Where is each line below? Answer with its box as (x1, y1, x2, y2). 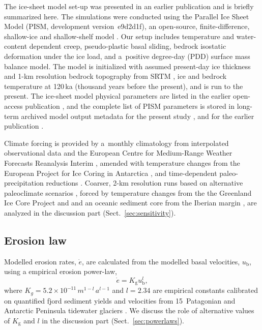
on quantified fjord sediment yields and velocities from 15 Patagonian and (4, 295, 236, 306)
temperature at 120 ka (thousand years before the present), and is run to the (4, 80, 243, 91)
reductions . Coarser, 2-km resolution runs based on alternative (46, 177, 243, 188)
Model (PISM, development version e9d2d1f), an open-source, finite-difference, (4, 21, 250, 32)
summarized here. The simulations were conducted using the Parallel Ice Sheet (4, 11, 249, 21)
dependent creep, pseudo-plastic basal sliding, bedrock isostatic (29, 41, 226, 51)
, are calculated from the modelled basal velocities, (82, 256, 240, 266)
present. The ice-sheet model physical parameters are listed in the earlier (4, 91, 231, 101)
